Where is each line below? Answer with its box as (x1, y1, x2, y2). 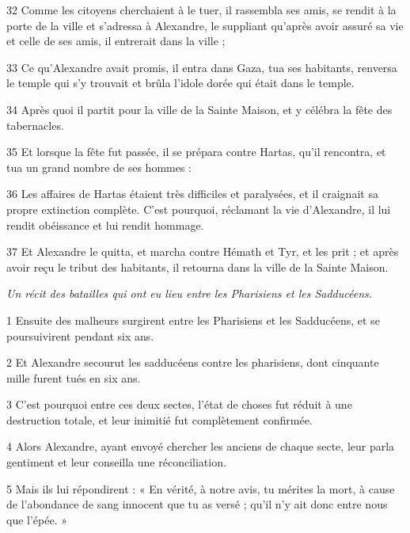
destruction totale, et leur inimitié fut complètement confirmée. (6, 411, 313, 428)
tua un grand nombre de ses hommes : (6, 158, 192, 175)
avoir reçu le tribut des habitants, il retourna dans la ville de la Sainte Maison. (6, 258, 389, 275)
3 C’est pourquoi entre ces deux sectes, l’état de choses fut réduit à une (6, 396, 352, 413)
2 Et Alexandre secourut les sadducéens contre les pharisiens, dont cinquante (6, 354, 379, 371)
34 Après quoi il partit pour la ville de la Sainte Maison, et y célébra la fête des (6, 101, 393, 117)
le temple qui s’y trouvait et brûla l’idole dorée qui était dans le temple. (6, 74, 355, 91)
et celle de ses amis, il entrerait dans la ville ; (6, 32, 226, 49)
